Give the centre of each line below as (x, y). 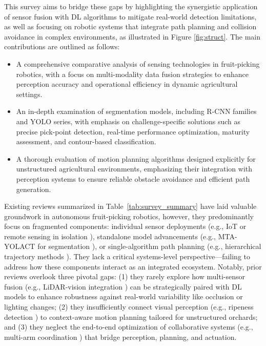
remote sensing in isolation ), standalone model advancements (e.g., (110, 236)
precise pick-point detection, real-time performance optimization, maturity (133, 131)
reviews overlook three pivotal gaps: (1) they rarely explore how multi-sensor (125, 276)
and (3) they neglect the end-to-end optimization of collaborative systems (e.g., (129, 327)
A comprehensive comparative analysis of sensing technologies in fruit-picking (138, 63)
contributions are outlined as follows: (62, 46)
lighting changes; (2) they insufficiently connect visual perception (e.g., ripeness (129, 307)
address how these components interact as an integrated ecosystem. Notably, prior (133, 266)
